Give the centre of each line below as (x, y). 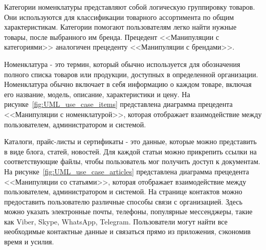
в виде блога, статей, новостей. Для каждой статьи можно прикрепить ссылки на (130, 151)
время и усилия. (29, 242)
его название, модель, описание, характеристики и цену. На (97, 94)
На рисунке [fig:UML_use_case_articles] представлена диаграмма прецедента (127, 171)
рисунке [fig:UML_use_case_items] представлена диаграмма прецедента (118, 104)
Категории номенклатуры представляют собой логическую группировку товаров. (130, 7)
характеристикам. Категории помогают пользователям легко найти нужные (120, 27)
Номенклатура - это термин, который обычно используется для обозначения (122, 64)
